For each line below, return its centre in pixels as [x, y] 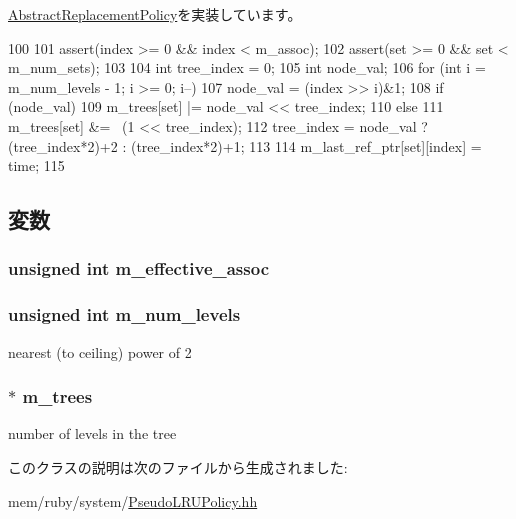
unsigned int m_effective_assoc [139, 268]
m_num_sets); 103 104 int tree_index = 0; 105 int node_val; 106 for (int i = [247, 67]
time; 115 [36, 165]
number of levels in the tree [92, 433]
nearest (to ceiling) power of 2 [100, 351]
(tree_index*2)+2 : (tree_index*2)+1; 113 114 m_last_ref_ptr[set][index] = [245, 145]
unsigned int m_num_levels [124, 314]
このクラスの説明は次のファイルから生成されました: [178, 467]
